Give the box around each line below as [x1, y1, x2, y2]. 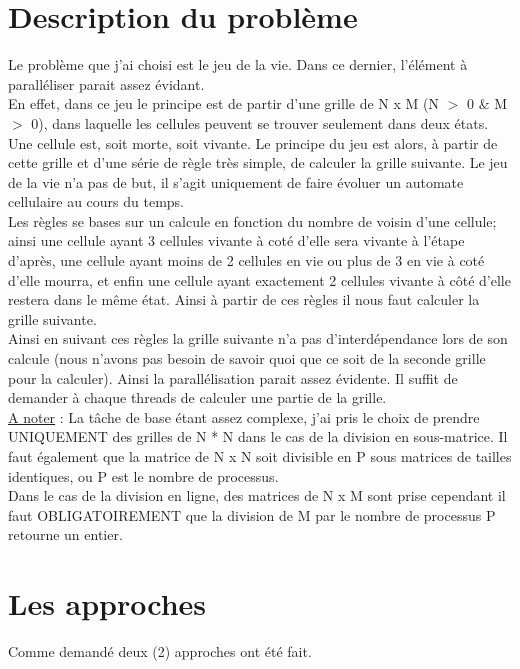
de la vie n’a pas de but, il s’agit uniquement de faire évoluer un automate [8, 171, 464, 192]
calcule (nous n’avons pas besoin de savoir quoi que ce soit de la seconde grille [8, 348, 486, 369]
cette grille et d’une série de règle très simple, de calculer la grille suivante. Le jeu [8, 152, 508, 173]
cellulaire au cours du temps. [8, 191, 185, 212]
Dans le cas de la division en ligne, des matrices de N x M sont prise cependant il [8, 485, 506, 506]
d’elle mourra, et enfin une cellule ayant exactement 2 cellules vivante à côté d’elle [8, 269, 511, 290]
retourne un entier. [8, 524, 123, 545]
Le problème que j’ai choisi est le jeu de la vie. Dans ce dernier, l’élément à [8, 54, 468, 75]
